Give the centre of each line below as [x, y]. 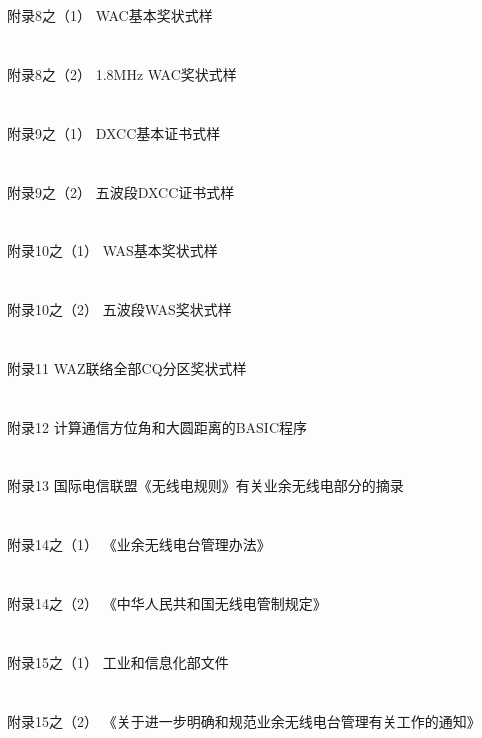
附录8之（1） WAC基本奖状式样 [110, 15]
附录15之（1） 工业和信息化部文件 [118, 661]
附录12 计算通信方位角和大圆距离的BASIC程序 [157, 426]
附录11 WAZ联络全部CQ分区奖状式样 [127, 367]
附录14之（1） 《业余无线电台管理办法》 [139, 544]
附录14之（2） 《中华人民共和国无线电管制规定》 [167, 603]
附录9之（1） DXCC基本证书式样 [114, 132]
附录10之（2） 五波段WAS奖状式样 [119, 309]
